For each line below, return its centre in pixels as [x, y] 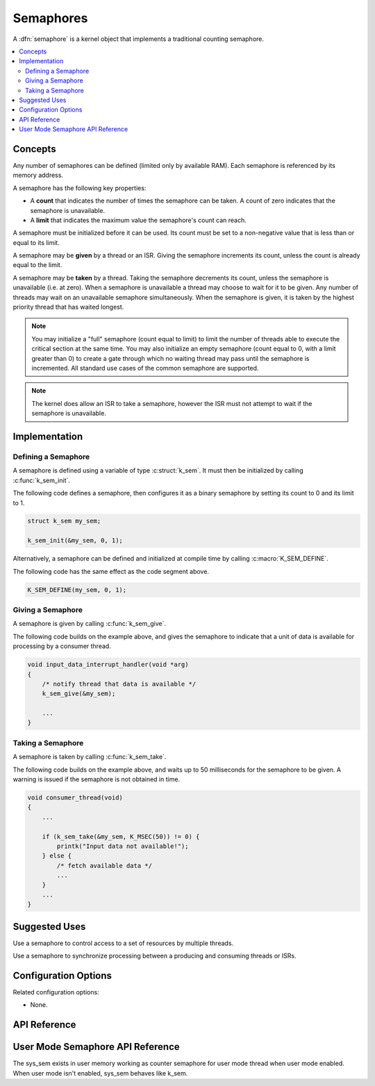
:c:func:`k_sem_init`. [42, 480]
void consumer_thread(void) [75, 797]
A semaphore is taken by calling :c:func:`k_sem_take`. [90, 757]
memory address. [38, 175]
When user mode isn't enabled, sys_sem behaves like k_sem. [100, 1073]
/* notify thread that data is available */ [119, 684]
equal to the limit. [37, 265]
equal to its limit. [36, 242]
